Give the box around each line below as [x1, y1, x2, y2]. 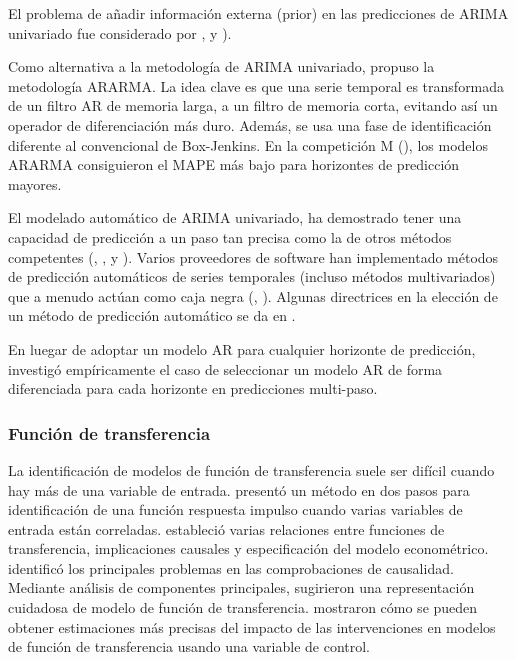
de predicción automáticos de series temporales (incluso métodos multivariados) [8, 266, 496, 287]
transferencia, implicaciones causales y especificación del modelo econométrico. [8, 538, 489, 559]
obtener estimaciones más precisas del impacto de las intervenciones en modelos [8, 616, 496, 637]
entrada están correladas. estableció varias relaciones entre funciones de [8, 518, 445, 539]
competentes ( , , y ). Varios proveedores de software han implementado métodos [8, 246, 499, 267]
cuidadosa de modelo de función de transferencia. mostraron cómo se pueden [8, 597, 478, 618]
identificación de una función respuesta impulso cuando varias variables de [8, 499, 463, 520]
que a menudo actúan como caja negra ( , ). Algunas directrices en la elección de [8, 285, 498, 306]
